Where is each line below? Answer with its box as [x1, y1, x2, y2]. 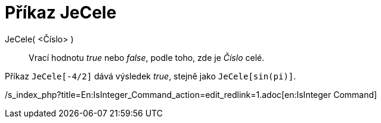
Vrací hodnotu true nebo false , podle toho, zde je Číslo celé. [29, 52, 265, 63]
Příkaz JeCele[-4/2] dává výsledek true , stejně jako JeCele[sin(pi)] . [5, 70, 296, 81]
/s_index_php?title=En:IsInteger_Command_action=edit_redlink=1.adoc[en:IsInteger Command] [5, 89, 377, 100]
